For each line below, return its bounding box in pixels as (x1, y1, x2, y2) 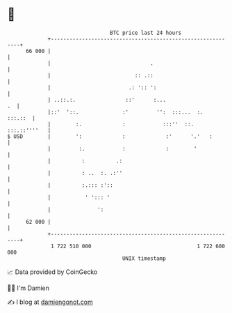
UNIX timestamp (122, 254, 167, 262)
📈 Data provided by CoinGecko (7, 268, 98, 276)
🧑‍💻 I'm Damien (7, 284, 50, 292)
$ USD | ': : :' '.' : (7, 132, 213, 140)
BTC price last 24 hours (110, 29, 182, 36)
